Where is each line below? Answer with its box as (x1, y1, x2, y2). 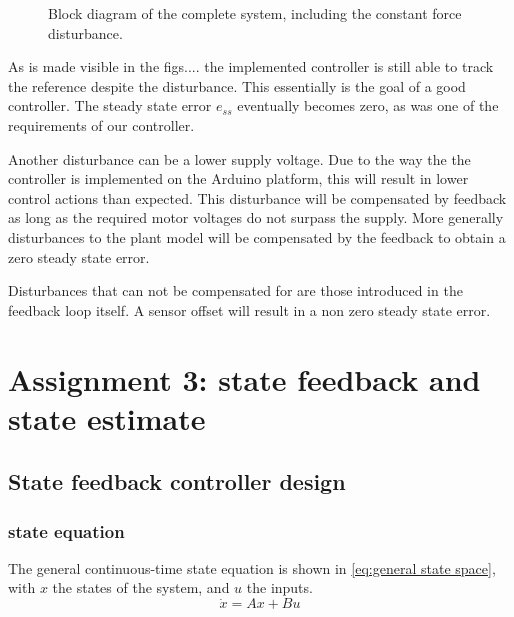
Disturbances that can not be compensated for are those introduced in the (8, 280, 463, 301)
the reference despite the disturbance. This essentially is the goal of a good (8, 75, 466, 96)
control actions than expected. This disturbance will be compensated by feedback (8, 187, 507, 208)
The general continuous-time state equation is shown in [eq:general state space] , (8, 557, 496, 578)
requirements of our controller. (8, 114, 195, 135)
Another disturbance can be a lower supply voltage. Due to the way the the (8, 148, 471, 169)
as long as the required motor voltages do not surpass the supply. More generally (8, 207, 504, 228)
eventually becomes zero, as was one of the (237, 95, 499, 116)
